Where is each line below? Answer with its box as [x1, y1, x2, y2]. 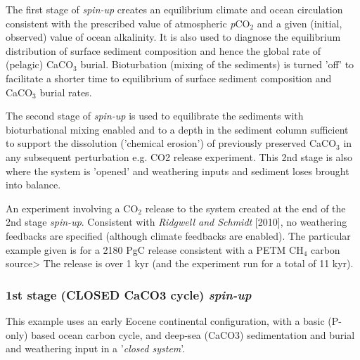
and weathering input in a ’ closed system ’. [6, 341, 186, 356]
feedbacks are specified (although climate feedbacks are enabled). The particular [6, 228, 351, 243]
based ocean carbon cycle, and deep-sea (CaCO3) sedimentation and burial [31, 327, 355, 342]
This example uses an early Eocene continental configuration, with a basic [6, 313, 325, 328]
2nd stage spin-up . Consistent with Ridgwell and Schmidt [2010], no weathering [6, 214, 347, 229]
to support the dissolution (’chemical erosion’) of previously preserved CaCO [6, 136, 337, 150]
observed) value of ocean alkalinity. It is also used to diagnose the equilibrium [6, 30, 341, 44]
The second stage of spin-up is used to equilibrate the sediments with [6, 108, 304, 123]
